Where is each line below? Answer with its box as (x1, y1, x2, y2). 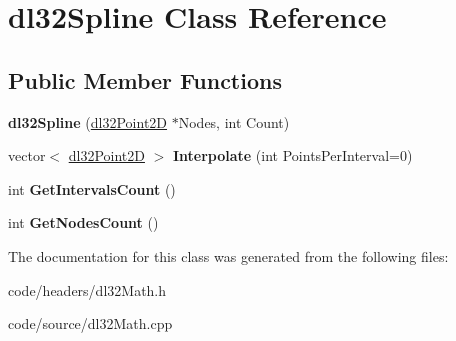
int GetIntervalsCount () (8, 178, 176, 199)
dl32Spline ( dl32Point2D (8, 111, 168, 132)
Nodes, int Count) (178, 111, 290, 132)
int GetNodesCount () (8, 212, 159, 233)
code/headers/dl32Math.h (8, 279, 167, 300)
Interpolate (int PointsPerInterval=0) (172, 145, 413, 166)
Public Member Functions (8, 64, 282, 95)
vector (8, 145, 46, 166)
